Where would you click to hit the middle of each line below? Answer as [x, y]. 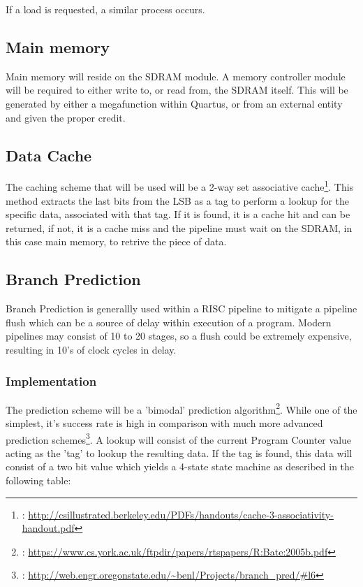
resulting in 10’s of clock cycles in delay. [91, 349]
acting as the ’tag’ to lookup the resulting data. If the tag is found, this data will [179, 452]
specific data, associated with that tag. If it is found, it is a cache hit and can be [178, 214]
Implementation [51, 381]
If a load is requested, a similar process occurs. [105, 9]
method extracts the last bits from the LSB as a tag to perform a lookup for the [178, 200]
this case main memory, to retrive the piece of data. [116, 241]
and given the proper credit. [66, 117]
